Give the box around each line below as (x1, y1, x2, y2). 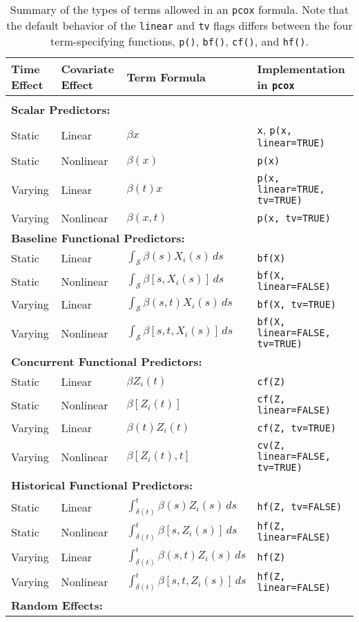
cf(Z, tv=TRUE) (257, 422, 337, 434)
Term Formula (126, 68, 206, 85)
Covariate (61, 61, 115, 77)
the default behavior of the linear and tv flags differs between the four (6, 17, 353, 33)
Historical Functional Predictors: (11, 477, 193, 493)
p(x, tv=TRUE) (257, 212, 331, 224)
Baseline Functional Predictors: (11, 230, 185, 246)
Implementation (257, 61, 345, 77)
